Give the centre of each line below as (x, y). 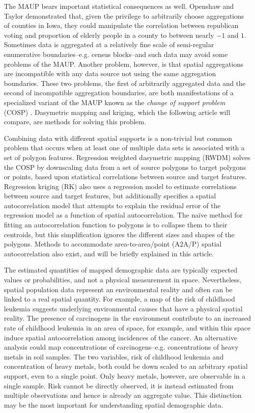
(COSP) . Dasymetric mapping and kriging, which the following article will (117, 112)
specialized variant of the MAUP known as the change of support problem (115, 102)
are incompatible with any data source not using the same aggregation (110, 73)
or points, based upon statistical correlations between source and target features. (126, 177)
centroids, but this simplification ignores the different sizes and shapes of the (119, 234)
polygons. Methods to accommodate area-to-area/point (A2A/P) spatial (113, 244)
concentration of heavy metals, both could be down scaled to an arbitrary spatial (126, 366)
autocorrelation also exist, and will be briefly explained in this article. (109, 253)
